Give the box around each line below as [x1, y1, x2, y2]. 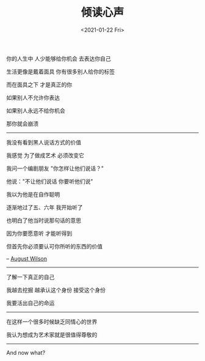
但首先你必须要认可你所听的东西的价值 [6, 242, 103, 250]
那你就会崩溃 [6, 120, 38, 127]
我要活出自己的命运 [6, 299, 55, 307]
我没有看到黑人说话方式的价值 [6, 138, 81, 146]
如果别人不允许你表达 [6, 94, 60, 101]
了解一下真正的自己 [6, 273, 55, 280]
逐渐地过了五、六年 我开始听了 [6, 203, 83, 211]
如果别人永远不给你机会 [6, 106, 65, 114]
